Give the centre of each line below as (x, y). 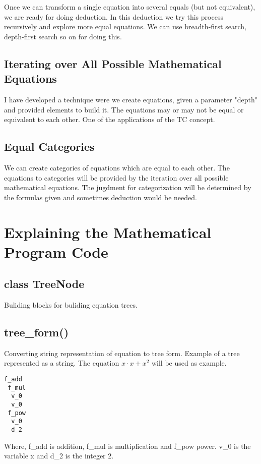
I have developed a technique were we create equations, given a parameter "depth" (131, 99)
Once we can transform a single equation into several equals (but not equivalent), (130, 7)
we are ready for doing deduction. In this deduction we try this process (114, 16)
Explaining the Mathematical (108, 232)
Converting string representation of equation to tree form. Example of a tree (122, 353)
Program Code (56, 251)
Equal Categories (49, 147)
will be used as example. (189, 363)
